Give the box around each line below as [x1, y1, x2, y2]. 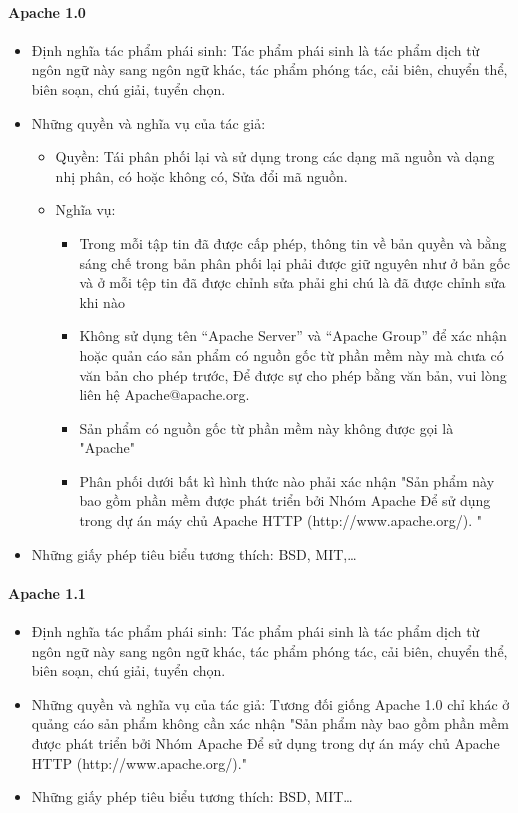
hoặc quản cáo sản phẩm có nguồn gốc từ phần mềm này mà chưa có [79, 344, 504, 365]
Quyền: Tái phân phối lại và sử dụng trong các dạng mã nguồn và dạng [55, 146, 495, 167]
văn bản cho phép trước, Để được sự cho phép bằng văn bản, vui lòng [79, 364, 507, 385]
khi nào [79, 291, 125, 312]
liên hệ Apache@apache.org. [79, 384, 250, 405]
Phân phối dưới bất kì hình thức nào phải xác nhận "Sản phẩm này [79, 470, 495, 491]
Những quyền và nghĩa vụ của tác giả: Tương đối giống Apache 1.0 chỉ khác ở [31, 693, 510, 714]
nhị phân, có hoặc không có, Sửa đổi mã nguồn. [55, 165, 348, 186]
